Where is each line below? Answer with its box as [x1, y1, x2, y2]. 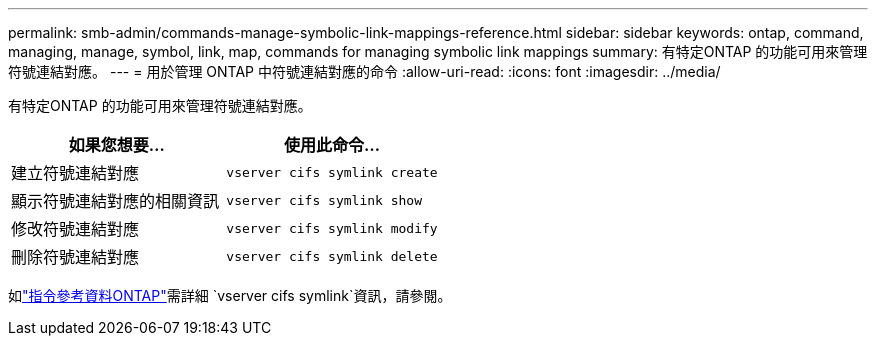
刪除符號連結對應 [11, 247, 140, 267]
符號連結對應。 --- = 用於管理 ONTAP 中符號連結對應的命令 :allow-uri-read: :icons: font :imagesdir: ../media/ [8, 63, 721, 80]
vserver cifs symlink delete [226, 248, 438, 264]
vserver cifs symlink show [226, 192, 422, 208]
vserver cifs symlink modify [226, 220, 438, 236]
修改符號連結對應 [11, 219, 140, 239]
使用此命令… [283, 135, 381, 155]
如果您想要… [68, 135, 165, 155]
